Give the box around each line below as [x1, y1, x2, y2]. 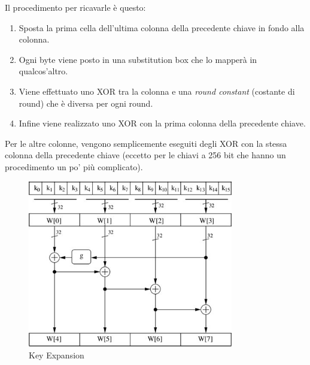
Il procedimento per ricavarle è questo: [5, 1, 146, 13]
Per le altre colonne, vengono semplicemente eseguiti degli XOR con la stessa [5, 137, 287, 149]
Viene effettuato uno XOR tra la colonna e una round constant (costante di [19, 85, 295, 97]
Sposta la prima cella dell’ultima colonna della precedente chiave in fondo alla [19, 21, 305, 34]
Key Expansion [29, 348, 84, 361]
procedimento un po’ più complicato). [5, 160, 143, 173]
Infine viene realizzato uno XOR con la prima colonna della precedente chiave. [19, 117, 306, 129]
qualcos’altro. [19, 65, 68, 77]
